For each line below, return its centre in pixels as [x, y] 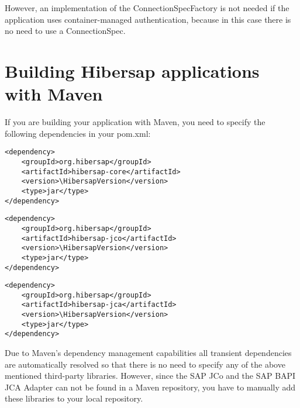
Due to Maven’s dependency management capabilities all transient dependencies [148, 353]
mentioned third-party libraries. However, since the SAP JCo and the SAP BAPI [150, 376]
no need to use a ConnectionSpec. [65, 31]
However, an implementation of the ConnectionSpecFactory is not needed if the [147, 8]
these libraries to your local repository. [74, 398]
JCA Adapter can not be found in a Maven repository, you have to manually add [150, 387]
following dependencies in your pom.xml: [78, 133]
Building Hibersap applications [132, 70]
